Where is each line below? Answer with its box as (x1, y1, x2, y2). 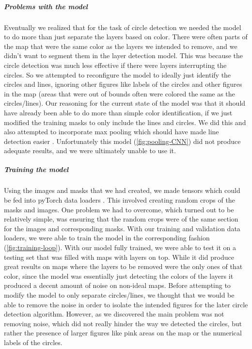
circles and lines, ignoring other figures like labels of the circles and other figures (4, 79, 242, 89)
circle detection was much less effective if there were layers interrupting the (4, 60, 227, 70)
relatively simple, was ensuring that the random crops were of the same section (4, 214, 238, 224)
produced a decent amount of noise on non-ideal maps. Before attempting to (4, 280, 231, 290)
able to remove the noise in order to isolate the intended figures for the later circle (4, 299, 248, 309)
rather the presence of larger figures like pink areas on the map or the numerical (4, 328, 242, 338)
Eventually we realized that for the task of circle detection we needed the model (4, 22, 241, 32)
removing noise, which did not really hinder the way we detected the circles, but (4, 318, 242, 328)
